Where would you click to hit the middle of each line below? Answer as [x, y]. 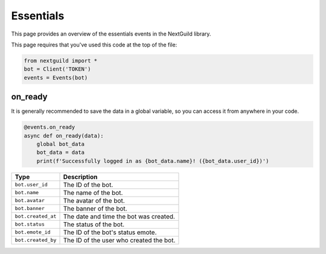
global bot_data [60, 144]
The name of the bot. [93, 192]
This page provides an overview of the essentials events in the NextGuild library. [111, 34]
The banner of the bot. [95, 208]
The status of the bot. [94, 224]
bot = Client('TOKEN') [57, 69]
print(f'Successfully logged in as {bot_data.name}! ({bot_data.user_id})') [153, 161]
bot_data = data [60, 153]
